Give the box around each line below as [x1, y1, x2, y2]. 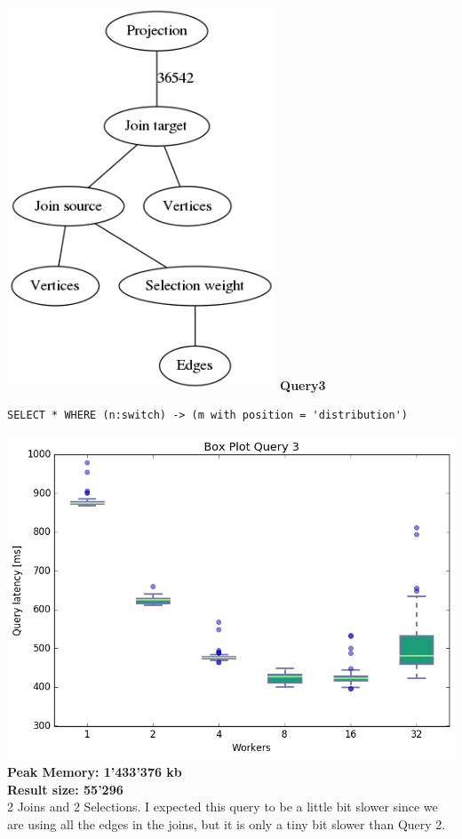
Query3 [280, 375, 326, 394]
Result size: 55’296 [7, 779, 123, 798]
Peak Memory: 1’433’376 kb [7, 762, 182, 780]
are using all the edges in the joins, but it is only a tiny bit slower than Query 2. [7, 814, 446, 833]
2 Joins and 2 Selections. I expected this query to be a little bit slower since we [7, 797, 438, 816]
